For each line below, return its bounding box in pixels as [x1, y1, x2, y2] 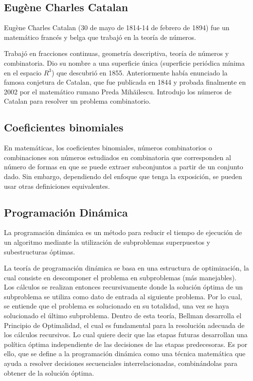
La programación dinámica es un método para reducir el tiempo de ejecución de [4, 227, 242, 237]
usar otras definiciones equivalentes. [4, 181, 110, 191]
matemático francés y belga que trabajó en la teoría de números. [4, 32, 197, 42]
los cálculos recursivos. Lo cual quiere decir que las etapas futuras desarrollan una [4, 329, 248, 340]
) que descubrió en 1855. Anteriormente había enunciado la [52, 67, 228, 77]
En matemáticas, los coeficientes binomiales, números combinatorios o [4, 143, 212, 153]
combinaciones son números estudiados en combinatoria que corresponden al [4, 152, 231, 162]
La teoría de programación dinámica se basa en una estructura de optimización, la [4, 263, 249, 273]
